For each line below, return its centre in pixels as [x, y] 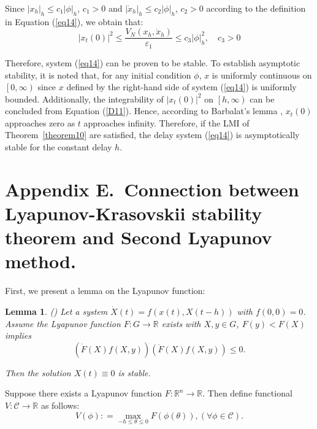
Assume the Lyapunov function [63, 323]
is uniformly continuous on [262, 75]
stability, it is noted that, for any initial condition [98, 75]
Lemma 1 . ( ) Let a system [56, 311]
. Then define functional [247, 393]
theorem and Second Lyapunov [139, 237]
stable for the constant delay [59, 147]
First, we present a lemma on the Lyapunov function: [105, 291]
